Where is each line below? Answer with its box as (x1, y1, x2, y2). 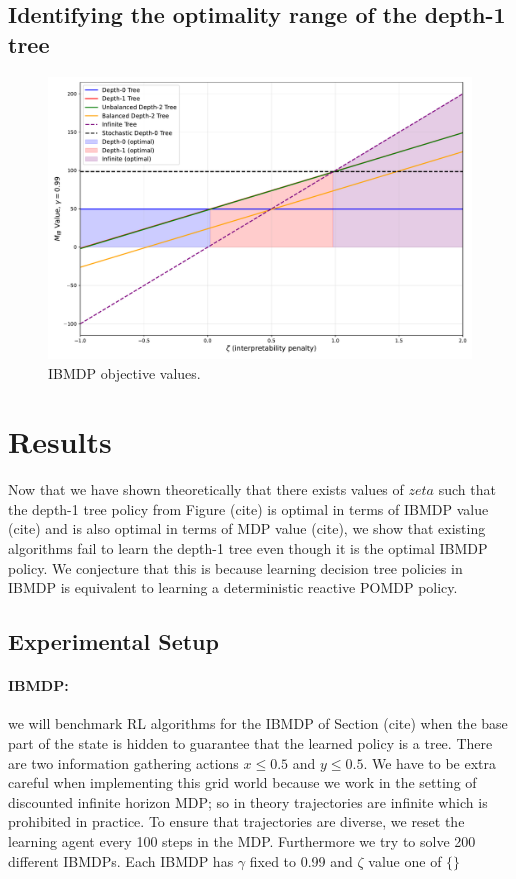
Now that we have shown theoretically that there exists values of (8, 479, 404, 500)
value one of (368, 850, 442, 871)
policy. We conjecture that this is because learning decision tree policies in (8, 557, 463, 578)
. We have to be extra (363, 752, 497, 773)
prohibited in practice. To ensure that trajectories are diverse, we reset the (8, 811, 465, 832)
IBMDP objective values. (48, 362, 201, 383)
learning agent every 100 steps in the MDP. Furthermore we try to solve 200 (8, 831, 476, 851)
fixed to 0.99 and (249, 850, 353, 871)
